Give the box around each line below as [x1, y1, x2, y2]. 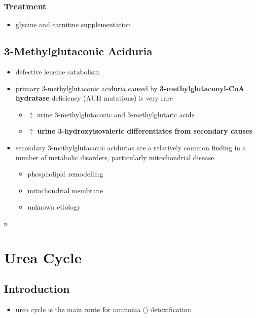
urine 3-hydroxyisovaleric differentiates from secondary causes [37, 126, 253, 136]
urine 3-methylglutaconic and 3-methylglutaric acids [37, 109, 195, 119]
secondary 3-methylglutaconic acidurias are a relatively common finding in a [15, 142, 246, 152]
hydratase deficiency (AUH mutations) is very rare [15, 93, 173, 103]
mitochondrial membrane [27, 185, 103, 195]
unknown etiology [27, 202, 81, 212]
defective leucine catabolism [15, 67, 100, 77]
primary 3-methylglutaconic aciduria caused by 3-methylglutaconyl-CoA [15, 83, 245, 93]
